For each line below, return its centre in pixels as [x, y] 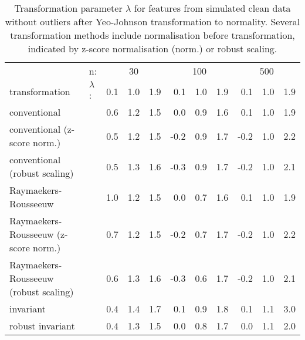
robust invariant [42, 326]
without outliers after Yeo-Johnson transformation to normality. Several [152, 21]
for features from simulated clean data [212, 8]
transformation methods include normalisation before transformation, [152, 35]
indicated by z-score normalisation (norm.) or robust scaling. [152, 48]
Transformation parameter [68, 8]
